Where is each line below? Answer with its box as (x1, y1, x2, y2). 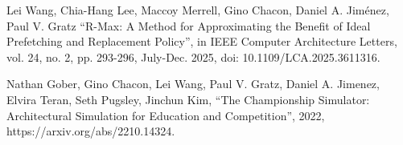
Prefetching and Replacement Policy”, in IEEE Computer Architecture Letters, (6, 33, 397, 50)
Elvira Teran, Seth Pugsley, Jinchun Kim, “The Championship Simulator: (6, 91, 370, 107)
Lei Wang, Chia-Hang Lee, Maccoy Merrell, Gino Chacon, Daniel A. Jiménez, (6, 2, 389, 18)
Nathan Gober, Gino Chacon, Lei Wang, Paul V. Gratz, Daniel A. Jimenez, (6, 75, 380, 92)
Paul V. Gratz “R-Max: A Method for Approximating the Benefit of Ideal (6, 17, 371, 34)
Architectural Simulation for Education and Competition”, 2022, (6, 107, 325, 123)
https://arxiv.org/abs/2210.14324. (6, 123, 175, 139)
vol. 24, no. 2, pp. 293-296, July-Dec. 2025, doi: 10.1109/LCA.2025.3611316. (6, 48, 380, 65)
